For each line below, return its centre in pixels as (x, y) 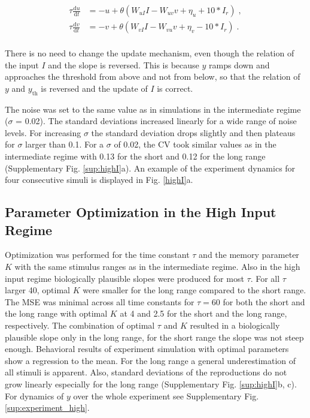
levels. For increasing (43, 132)
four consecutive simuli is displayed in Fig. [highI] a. (99, 180)
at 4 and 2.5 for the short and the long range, (203, 313)
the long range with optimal (56, 313)
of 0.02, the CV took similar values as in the (195, 144)
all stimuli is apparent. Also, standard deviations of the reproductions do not (146, 372)
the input (22, 64)
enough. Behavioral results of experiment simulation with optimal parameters (147, 349)
